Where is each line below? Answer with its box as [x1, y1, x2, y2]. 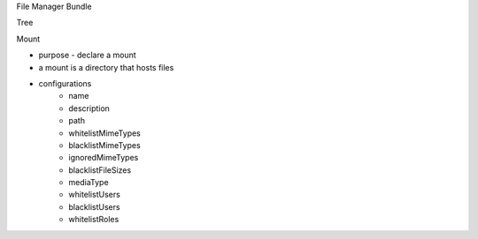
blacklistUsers [68, 201, 120, 212]
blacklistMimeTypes [68, 139, 141, 150]
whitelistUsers [68, 190, 121, 200]
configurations [38, 78, 92, 88]
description [68, 102, 111, 114]
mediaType [68, 177, 110, 188]
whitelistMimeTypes [68, 128, 142, 138]
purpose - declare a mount [38, 49, 136, 61]
